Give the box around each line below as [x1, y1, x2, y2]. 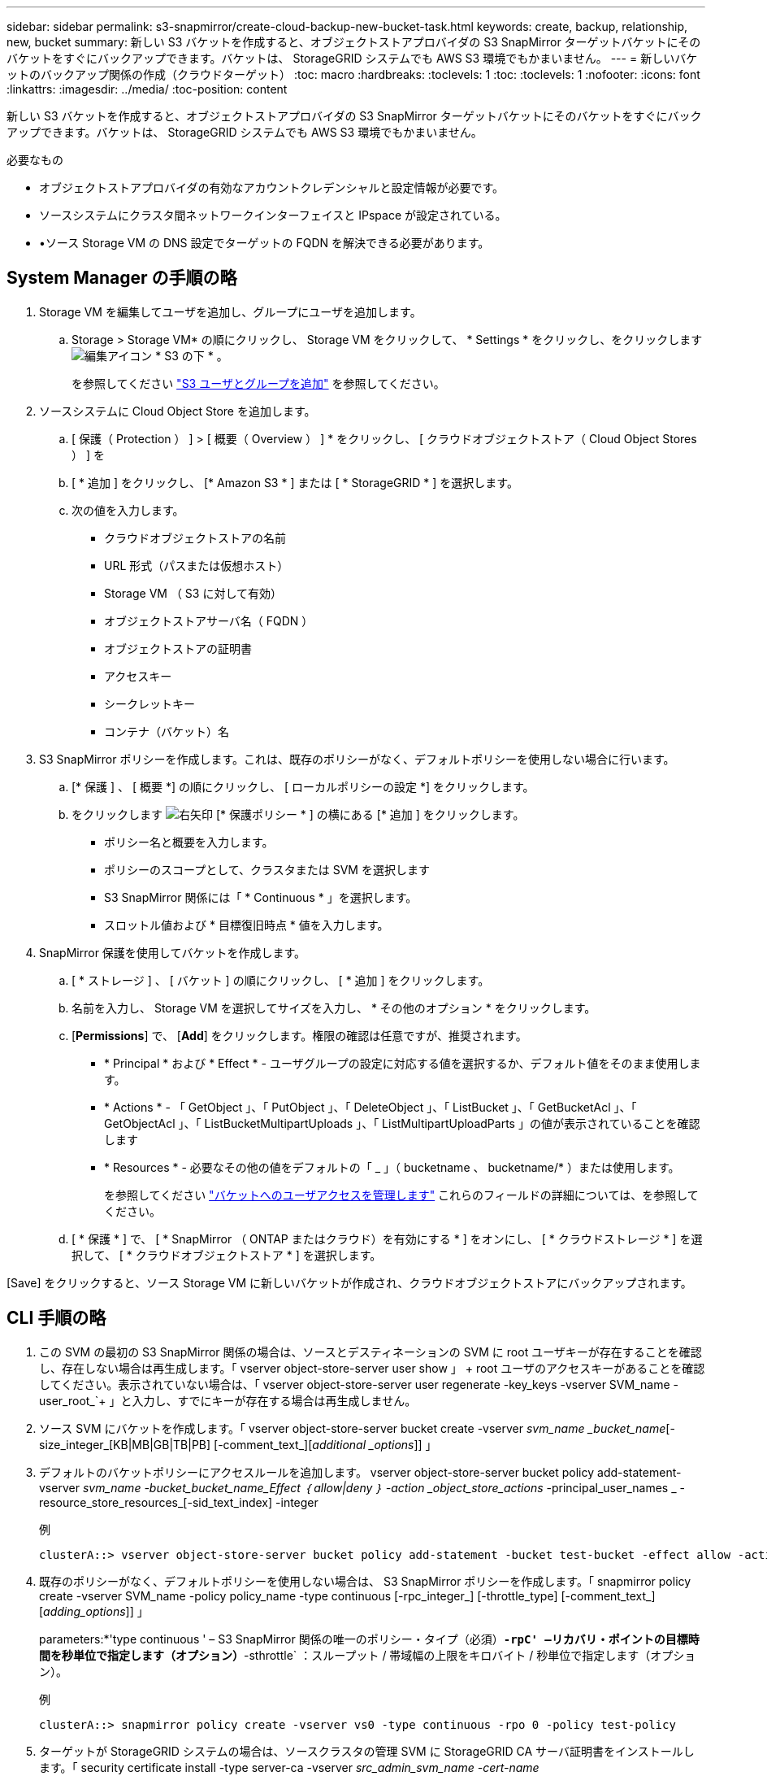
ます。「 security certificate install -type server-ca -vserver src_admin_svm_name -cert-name [39, 1760, 539, 1774]
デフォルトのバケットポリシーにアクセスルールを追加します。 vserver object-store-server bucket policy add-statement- [39, 1465, 682, 1479]
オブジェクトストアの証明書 [104, 641, 252, 655]
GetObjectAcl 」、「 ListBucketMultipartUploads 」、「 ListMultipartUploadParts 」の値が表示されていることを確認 [104, 1116, 700, 1130]
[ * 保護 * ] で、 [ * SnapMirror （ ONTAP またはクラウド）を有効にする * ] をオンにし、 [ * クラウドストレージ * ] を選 [71, 1231, 703, 1246]
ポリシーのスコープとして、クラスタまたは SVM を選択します [104, 862, 430, 877]
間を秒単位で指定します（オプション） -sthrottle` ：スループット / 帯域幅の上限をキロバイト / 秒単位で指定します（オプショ [39, 1648, 696, 1662]
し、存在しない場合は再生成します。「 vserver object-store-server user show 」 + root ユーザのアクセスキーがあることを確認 [39, 1360, 705, 1375]
